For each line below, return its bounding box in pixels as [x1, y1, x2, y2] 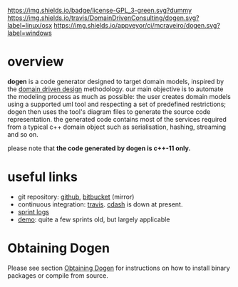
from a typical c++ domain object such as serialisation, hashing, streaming [7, 122, 227, 131]
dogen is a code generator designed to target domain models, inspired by [7, 77, 224, 85]
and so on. [7, 130, 39, 138]
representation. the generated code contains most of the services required [7, 115, 227, 123]
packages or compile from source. [7, 271, 109, 280]
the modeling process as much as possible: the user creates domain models [7, 92, 232, 100]
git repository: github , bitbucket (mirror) [17, 192, 135, 201]
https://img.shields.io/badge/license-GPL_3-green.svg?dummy [7, 6, 192, 14]
